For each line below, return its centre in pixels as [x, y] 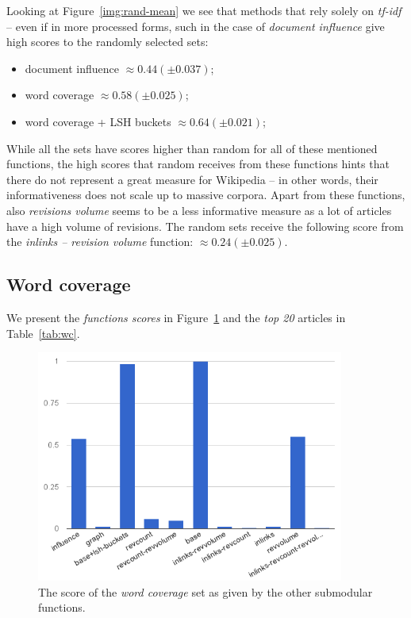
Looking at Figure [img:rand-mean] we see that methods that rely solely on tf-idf [204, 10]
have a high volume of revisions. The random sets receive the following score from [205, 226]
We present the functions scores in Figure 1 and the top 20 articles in [176, 317]
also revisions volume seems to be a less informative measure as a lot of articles [199, 210]
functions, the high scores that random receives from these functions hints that [198, 164]
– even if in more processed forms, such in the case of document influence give [196, 26]
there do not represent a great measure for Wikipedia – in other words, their [192, 179]
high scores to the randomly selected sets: [108, 42]
